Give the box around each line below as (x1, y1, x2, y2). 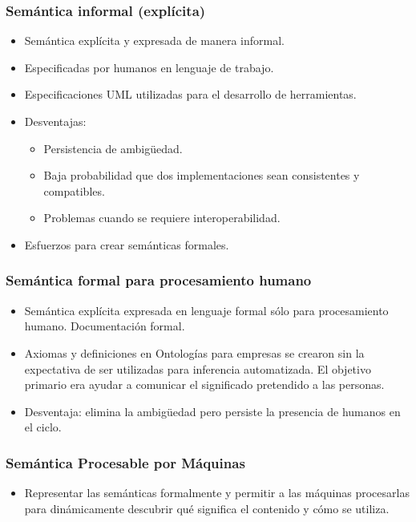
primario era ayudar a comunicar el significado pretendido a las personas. (24, 376, 385, 393)
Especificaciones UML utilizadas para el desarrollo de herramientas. (24, 86, 357, 103)
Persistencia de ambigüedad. (43, 140, 183, 156)
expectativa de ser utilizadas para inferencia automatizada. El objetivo (24, 360, 371, 377)
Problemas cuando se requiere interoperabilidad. (43, 209, 281, 226)
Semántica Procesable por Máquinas (6, 452, 245, 472)
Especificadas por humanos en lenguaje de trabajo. (24, 59, 274, 75)
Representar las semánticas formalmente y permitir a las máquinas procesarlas (24, 484, 410, 501)
